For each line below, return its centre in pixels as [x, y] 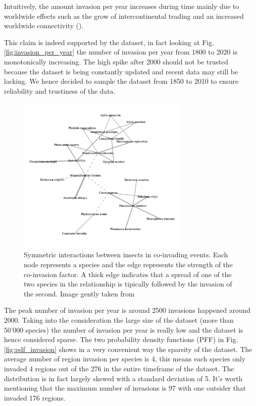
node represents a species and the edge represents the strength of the [128, 264]
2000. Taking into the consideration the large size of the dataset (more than [119, 320]
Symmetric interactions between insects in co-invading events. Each [126, 255]
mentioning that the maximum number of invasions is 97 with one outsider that [125, 388]
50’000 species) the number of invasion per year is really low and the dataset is [124, 329]
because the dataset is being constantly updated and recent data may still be [121, 71]
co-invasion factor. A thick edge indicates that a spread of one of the [128, 274]
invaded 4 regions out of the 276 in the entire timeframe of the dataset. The [119, 368]
